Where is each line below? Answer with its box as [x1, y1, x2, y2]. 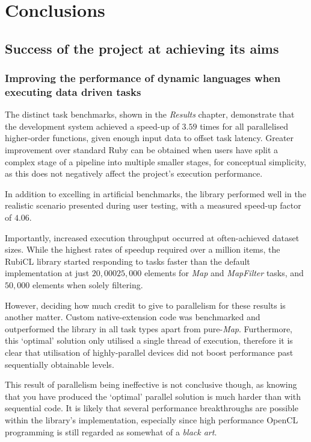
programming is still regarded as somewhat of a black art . [5, 425, 217, 438]
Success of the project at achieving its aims [5, 39, 279, 57]
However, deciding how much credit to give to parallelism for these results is [5, 298, 286, 311]
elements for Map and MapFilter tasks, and [144, 267, 304, 279]
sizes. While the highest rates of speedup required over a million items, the [5, 243, 280, 256]
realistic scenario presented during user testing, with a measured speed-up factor [5, 199, 301, 212]
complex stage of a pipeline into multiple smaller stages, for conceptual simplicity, [5, 155, 306, 168]
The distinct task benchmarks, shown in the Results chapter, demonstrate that [5, 108, 295, 121]
